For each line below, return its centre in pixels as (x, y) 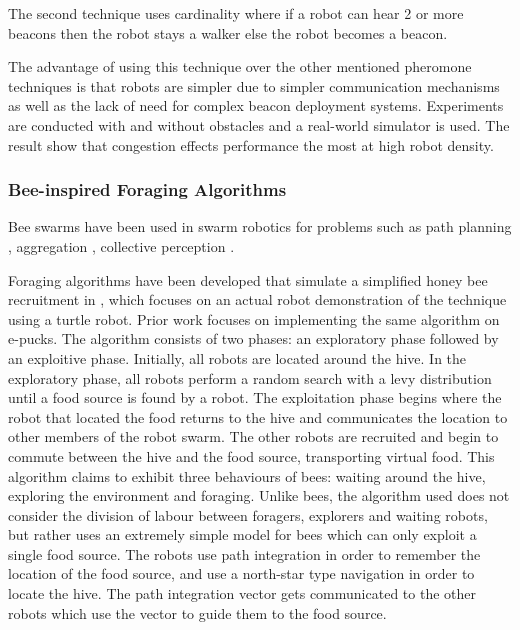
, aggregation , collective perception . (121, 245)
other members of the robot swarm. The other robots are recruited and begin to (253, 436)
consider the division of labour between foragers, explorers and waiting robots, (248, 514)
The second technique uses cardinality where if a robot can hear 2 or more (236, 13)
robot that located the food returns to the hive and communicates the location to (258, 416)
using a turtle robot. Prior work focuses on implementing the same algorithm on (254, 318)
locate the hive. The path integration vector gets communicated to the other (242, 593)
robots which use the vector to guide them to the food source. (197, 612)
